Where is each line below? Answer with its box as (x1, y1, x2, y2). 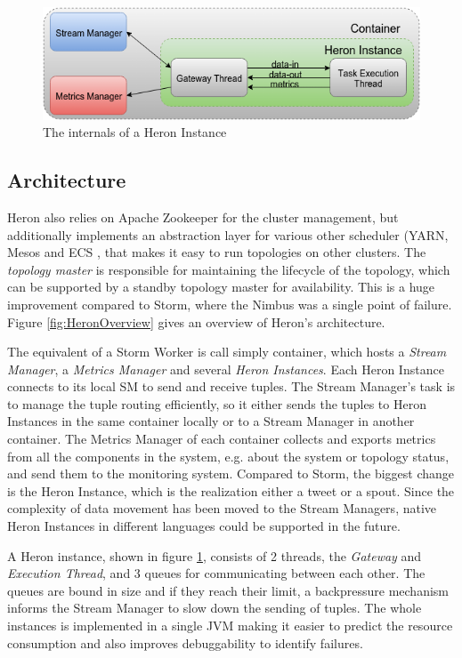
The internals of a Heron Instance (43, 123, 227, 141)
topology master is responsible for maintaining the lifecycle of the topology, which (7, 260, 450, 278)
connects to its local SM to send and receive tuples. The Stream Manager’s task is (7, 377, 456, 396)
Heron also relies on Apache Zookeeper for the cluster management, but (7, 207, 399, 226)
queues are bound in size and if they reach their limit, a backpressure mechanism (7, 581, 450, 599)
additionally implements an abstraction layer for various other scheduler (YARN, (7, 225, 449, 244)
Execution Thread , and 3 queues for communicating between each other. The (7, 564, 426, 582)
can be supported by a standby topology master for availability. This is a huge (7, 277, 435, 296)
